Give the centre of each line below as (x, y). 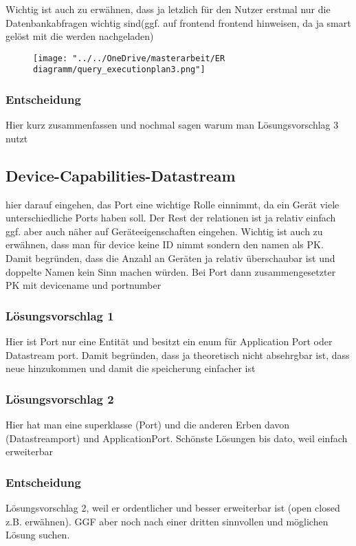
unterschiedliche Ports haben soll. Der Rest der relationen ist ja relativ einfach (171, 218)
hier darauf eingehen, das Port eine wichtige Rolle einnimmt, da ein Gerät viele (173, 204)
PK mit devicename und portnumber (84, 285)
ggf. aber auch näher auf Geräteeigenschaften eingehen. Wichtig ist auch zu (164, 231)
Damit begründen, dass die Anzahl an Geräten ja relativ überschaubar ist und (170, 258)
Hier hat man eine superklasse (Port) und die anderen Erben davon (148, 425)
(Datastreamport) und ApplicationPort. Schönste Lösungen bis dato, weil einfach (177, 438)
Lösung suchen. (38, 535)
